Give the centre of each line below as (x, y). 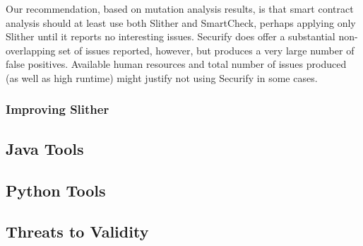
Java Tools (45, 148)
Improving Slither (58, 109)
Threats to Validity (77, 232)
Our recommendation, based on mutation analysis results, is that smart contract (180, 8)
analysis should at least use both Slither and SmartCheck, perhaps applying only (181, 22)
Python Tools (56, 190)
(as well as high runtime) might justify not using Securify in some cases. (162, 77)
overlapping (31, 50)
